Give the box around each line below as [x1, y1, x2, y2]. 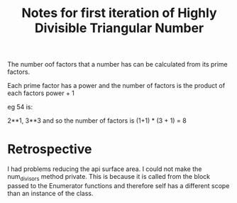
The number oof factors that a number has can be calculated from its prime [7, 60, 228, 69]
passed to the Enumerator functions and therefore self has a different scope [7, 181, 230, 190]
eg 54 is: [7, 103, 33, 111]
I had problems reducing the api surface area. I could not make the [7, 165, 202, 173]
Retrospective [7, 141, 92, 158]
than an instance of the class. [7, 189, 94, 197]
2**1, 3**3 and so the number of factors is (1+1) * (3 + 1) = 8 [7, 116, 187, 125]
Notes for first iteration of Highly [21, 5, 218, 21]
